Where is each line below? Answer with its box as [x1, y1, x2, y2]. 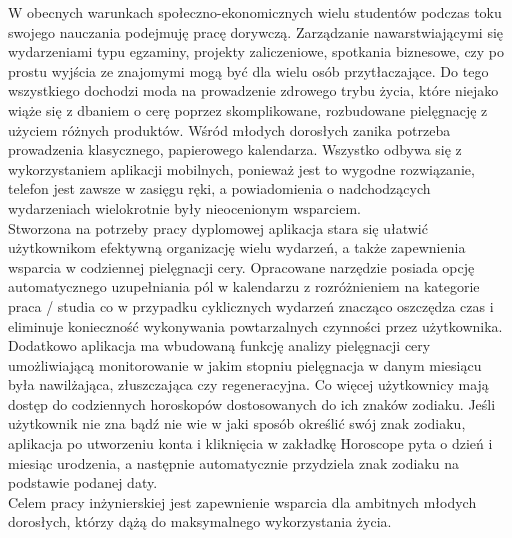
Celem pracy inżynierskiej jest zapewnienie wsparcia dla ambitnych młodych [8, 491, 477, 512]
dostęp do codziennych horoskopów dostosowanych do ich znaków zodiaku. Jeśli [8, 393, 496, 414]
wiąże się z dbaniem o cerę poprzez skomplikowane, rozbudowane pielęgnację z [8, 99, 488, 120]
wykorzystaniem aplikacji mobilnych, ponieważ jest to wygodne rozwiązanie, [8, 158, 475, 179]
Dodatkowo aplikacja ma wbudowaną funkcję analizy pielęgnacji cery [8, 335, 431, 356]
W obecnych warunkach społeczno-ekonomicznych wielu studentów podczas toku [8, 2, 502, 22]
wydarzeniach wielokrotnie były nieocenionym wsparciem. [8, 197, 361, 218]
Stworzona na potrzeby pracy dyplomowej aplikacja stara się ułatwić [8, 217, 428, 238]
